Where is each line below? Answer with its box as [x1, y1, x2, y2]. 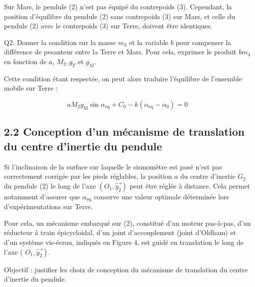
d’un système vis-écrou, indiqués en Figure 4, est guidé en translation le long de [4, 237, 244, 247]
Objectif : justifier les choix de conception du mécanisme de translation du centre [4, 264, 248, 274]
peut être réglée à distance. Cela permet [129, 180, 250, 191]
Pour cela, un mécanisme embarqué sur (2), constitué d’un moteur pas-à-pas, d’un [4, 217, 251, 228]
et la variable [129, 37, 169, 47]
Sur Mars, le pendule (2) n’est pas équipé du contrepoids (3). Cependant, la [4, 1, 232, 11]
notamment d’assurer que [4, 191, 80, 201]
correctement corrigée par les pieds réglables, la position [4, 171, 172, 181]
